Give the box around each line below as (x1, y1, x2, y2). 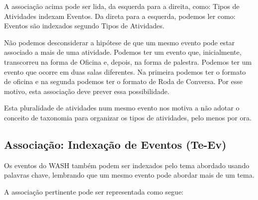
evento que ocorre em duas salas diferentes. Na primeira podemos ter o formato (4, 66, 246, 77)
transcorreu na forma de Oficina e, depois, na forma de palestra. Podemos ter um (4, 56, 252, 67)
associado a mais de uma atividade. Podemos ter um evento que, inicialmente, (4, 47, 242, 57)
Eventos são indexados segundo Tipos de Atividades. (4, 20, 165, 31)
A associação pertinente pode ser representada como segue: (4, 186, 183, 197)
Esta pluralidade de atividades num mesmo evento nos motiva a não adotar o (4, 102, 240, 113)
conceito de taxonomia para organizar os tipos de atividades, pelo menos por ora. (4, 112, 252, 122)
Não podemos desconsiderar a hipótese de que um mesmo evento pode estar (4, 37, 235, 47)
